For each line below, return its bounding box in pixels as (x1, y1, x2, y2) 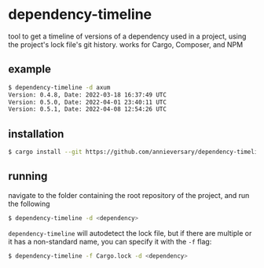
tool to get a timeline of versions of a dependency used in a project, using (8, 31, 247, 41)
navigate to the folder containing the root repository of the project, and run (8, 190, 250, 200)
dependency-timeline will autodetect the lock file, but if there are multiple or (8, 228, 252, 237)
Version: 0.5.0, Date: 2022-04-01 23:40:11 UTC (8, 98, 167, 106)
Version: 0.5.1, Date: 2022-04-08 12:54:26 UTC (8, 105, 167, 113)
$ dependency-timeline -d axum (8, 83, 111, 91)
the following (8, 199, 50, 208)
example (8, 63, 52, 76)
